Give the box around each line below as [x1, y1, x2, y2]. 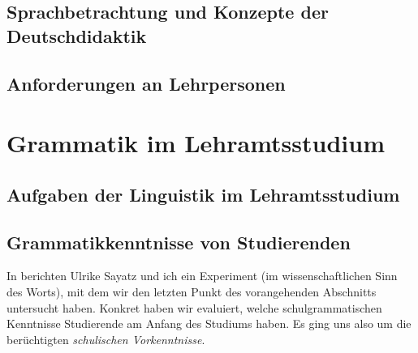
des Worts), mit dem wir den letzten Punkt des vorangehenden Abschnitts [6, 283, 377, 300]
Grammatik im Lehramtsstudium [6, 126, 385, 159]
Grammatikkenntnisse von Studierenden [6, 229, 351, 254]
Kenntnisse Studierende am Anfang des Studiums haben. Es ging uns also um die [6, 315, 412, 332]
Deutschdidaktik [6, 23, 147, 48]
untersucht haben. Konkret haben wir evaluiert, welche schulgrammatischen [6, 299, 382, 316]
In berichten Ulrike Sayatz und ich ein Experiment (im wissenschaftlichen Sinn [6, 267, 398, 284]
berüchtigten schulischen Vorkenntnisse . [6, 330, 205, 347]
